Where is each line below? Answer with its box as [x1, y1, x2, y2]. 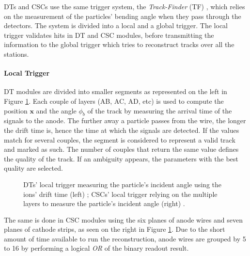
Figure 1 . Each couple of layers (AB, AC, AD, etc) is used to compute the [4, 96, 224, 106]
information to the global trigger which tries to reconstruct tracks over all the [4, 39, 234, 49]
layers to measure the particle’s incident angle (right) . [23, 198, 185, 208]
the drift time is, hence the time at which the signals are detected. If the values [4, 125, 239, 135]
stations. [4, 48, 29, 59]
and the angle [36, 105, 77, 115]
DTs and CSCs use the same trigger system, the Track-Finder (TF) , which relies [4, 1, 245, 11]
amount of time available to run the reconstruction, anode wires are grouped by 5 [4, 233, 246, 243]
